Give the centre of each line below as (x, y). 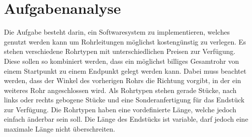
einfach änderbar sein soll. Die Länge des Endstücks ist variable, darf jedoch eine (126, 119)
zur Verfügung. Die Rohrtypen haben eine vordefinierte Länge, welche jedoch (120, 109)
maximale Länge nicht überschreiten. (60, 129)
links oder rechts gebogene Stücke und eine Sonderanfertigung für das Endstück (124, 100)
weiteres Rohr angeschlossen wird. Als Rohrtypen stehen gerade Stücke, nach (120, 90)
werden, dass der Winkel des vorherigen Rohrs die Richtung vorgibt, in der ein (123, 80)
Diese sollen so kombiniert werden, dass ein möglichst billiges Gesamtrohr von (122, 61)
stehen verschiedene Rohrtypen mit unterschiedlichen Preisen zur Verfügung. (120, 51)
